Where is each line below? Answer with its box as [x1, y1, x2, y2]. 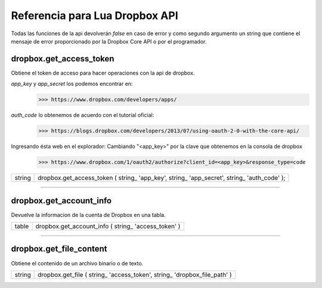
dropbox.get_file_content [11, 244, 107, 254]
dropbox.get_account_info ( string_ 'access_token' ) [35, 222, 181, 231]
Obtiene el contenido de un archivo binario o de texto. [11, 259, 144, 267]
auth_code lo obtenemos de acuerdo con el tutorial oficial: [11, 112, 154, 119]
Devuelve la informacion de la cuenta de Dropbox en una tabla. [11, 211, 166, 218]
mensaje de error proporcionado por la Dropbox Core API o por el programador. [11, 38, 207, 45]
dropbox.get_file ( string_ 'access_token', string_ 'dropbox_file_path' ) [38, 270, 232, 278]
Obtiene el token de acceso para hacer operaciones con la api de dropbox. [11, 69, 195, 76]
